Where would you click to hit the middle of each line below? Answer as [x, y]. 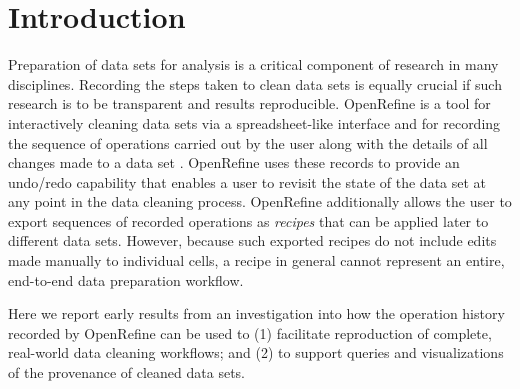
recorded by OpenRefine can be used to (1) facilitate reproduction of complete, [250, 332]
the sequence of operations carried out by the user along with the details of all [248, 142]
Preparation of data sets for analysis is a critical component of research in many [253, 64]
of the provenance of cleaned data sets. [127, 372]
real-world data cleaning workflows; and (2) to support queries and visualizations [256, 352]
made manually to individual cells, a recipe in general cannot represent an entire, [256, 260]
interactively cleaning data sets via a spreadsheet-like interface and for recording [254, 122]
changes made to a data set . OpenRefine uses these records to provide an [234, 162]
